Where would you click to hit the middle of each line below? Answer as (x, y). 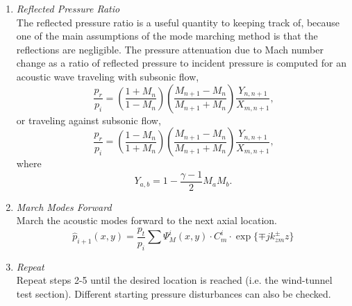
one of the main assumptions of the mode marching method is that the (167, 36)
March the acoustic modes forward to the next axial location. (146, 220)
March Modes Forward (64, 206)
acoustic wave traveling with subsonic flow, (108, 76)
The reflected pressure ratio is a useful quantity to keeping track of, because (178, 22)
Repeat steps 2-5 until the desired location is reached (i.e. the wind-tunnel (174, 280)
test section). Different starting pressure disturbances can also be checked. (174, 293)
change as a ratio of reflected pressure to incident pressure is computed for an (181, 63)
